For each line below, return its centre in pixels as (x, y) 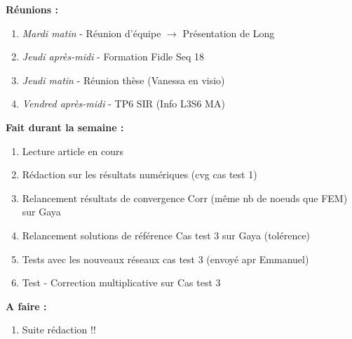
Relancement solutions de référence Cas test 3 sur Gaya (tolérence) (166, 235)
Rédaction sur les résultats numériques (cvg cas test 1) (140, 174)
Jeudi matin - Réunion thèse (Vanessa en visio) (123, 80)
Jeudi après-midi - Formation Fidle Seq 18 (113, 56)
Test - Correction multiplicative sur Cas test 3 (121, 282)
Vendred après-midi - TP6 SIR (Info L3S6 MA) (123, 104)
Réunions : (32, 9)
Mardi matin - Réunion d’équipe (92, 33)
